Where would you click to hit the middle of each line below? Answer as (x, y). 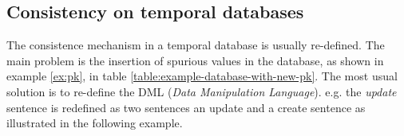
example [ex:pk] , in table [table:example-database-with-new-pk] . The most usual (202, 76)
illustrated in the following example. (95, 123)
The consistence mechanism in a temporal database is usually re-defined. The (196, 45)
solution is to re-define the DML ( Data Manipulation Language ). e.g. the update (202, 91)
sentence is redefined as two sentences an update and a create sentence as (186, 107)
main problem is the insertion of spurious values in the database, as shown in (195, 60)
